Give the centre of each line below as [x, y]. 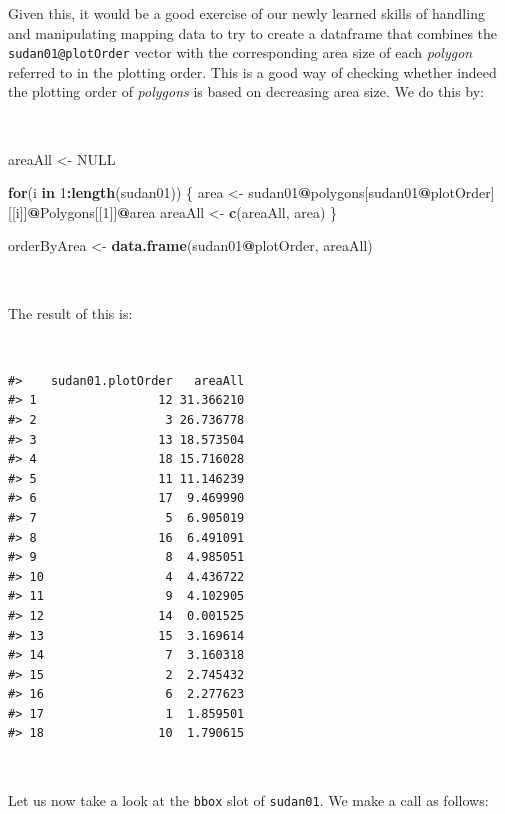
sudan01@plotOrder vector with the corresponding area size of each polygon [240, 52]
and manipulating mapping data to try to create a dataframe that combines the [253, 32]
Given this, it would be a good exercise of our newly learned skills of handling [246, 13]
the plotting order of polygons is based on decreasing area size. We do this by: [246, 91]
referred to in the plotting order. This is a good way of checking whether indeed [252, 71]
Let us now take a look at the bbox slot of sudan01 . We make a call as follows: [248, 799]
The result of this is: [70, 312]
